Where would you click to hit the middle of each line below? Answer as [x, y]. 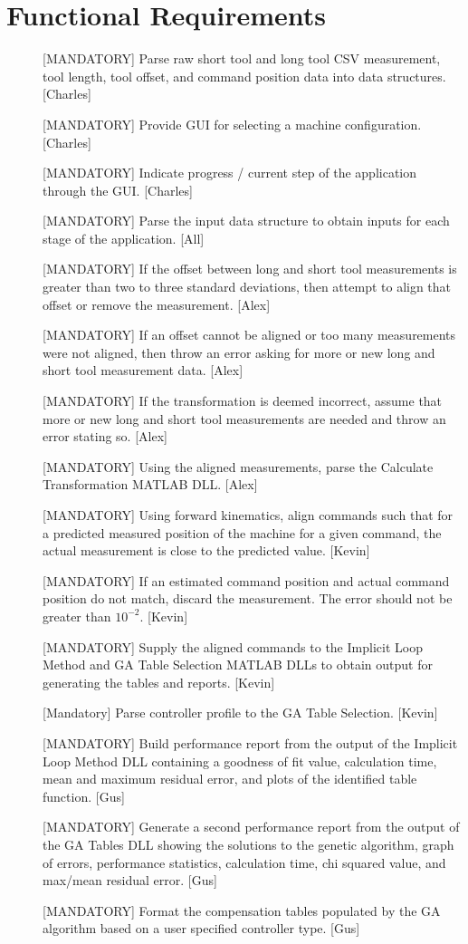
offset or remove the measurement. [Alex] [157, 304]
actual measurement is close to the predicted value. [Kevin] [206, 550]
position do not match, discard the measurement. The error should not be [248, 598]
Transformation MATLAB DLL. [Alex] [150, 484]
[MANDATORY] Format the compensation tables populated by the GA [242, 910]
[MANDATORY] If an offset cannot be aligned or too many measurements [249, 335]
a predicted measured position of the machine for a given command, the [242, 532]
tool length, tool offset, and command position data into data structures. [244, 76]
